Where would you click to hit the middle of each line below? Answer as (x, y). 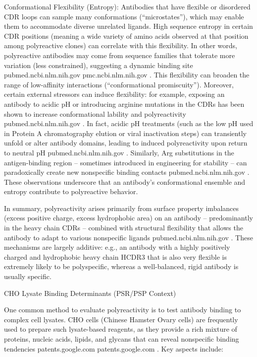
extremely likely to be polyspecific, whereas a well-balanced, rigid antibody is (121, 266)
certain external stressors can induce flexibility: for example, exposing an (114, 94)
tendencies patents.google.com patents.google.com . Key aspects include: (114, 348)
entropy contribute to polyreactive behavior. (71, 191)
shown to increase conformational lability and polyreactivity (95, 113)
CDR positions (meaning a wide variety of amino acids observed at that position (126, 36)
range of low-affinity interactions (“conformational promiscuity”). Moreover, (119, 84)
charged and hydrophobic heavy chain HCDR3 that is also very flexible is (115, 256)
